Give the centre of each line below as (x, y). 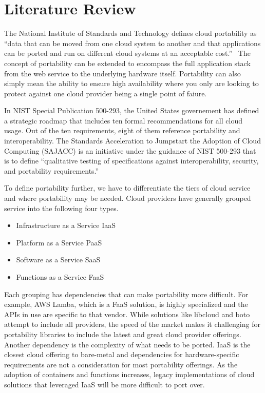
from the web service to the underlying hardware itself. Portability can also (122, 73)
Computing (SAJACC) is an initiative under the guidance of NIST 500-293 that (130, 150)
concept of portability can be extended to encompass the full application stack (127, 63)
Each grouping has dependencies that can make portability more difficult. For (126, 294)
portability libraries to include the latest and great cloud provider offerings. (123, 334)
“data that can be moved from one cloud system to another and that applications (132, 43)
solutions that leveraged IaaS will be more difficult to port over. (105, 384)
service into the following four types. (61, 208)
